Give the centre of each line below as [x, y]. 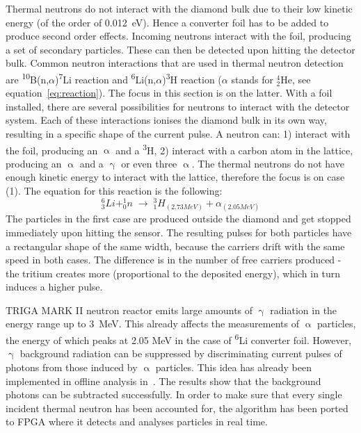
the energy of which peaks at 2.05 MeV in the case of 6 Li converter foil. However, [179, 339]
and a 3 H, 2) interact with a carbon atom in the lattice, [234, 149]
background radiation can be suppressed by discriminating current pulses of [181, 353]
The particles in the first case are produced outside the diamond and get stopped [178, 219]
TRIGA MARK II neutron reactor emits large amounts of [129, 310]
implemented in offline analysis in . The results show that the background [163, 381]
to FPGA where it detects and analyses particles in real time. [137, 422]
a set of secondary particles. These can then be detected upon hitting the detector [180, 49]
